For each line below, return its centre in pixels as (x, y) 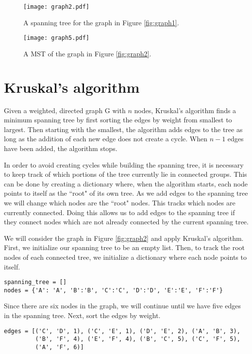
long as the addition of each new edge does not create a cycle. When (106, 139)
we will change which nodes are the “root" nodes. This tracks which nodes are (120, 202)
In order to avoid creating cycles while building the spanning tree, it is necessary (124, 164)
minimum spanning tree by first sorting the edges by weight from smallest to (118, 120)
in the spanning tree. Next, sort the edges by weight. (82, 315)
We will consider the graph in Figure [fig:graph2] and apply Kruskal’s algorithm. (124, 238)
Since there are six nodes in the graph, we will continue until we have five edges (122, 306)
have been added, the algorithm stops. (61, 148)
